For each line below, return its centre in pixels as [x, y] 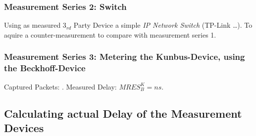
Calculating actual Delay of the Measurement [123, 113]
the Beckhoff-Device [45, 68]
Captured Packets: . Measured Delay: [60, 86]
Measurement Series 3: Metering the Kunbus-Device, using [125, 57]
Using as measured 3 [35, 25]
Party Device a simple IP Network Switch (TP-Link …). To [163, 25]
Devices [24, 127]
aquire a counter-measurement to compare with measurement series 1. [110, 34]
